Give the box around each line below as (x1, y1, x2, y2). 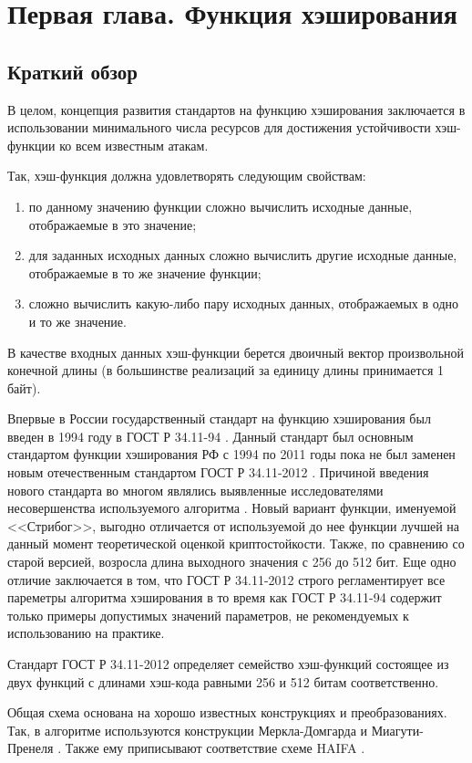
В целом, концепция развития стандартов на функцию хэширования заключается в (7, 99, 466, 119)
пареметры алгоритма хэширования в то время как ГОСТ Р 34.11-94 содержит (7, 588, 442, 607)
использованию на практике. (7, 623, 165, 643)
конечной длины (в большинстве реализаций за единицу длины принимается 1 (7, 361, 445, 380)
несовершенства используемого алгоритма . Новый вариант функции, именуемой (7, 498, 457, 517)
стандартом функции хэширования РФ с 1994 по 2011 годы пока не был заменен (7, 444, 456, 464)
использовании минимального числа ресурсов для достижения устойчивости (7, 118, 431, 137)
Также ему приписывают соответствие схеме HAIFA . (65, 738, 365, 758)
